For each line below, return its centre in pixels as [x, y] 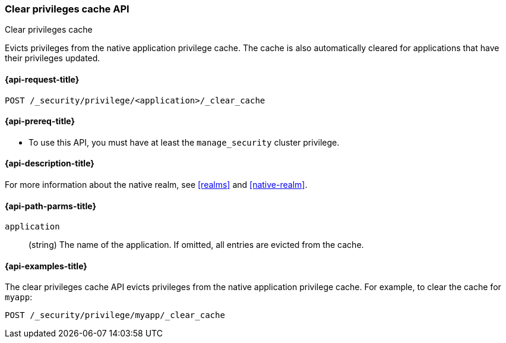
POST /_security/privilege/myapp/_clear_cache [115, 315]
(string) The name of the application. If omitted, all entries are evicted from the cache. [196, 245]
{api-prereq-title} [40, 121]
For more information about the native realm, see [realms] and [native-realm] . [156, 185]
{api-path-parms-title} [51, 206]
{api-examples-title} [46, 266]
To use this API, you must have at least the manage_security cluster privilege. [184, 142]
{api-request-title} [42, 79]
